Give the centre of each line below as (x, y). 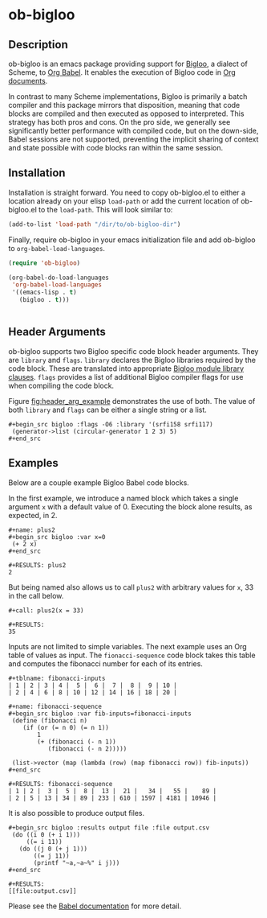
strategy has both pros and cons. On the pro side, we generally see (119, 122)
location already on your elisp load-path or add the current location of (123, 201)
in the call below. (36, 595)
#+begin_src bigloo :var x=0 (57, 537)
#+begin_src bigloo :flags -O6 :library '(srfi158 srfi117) (111, 424)
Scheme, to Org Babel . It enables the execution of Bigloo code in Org (122, 72)
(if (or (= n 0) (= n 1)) (66, 727)
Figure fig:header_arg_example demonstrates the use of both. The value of (132, 401)
